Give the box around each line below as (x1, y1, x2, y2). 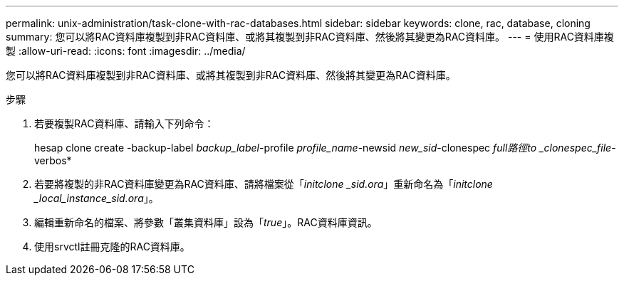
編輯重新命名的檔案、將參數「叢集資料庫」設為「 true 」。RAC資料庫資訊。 (34, 216, 378, 228)
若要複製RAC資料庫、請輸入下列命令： (34, 117, 214, 129)
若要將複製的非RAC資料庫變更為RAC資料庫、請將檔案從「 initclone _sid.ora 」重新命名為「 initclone (34, 178, 493, 190)
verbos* (34, 154, 72, 166)
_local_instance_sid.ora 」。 (34, 192, 159, 204)
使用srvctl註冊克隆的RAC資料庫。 (34, 240, 190, 253)
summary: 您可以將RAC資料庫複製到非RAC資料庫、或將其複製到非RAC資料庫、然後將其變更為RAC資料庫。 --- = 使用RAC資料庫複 (6, 31, 614, 43)
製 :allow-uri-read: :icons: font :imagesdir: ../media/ (6, 45, 246, 57)
